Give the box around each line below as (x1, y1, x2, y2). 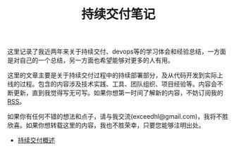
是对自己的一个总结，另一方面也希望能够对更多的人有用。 (7, 56, 174, 65)
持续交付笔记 (80, 6, 156, 22)
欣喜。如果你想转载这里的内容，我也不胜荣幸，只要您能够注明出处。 (7, 121, 205, 130)
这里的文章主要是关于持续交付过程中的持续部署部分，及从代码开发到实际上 (7, 71, 223, 79)
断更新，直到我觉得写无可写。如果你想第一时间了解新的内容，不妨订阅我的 (7, 88, 223, 97)
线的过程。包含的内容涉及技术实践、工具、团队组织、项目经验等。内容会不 (7, 80, 223, 88)
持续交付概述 (17, 136, 55, 145)
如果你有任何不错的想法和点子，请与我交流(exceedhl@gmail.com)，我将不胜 (7, 112, 229, 121)
